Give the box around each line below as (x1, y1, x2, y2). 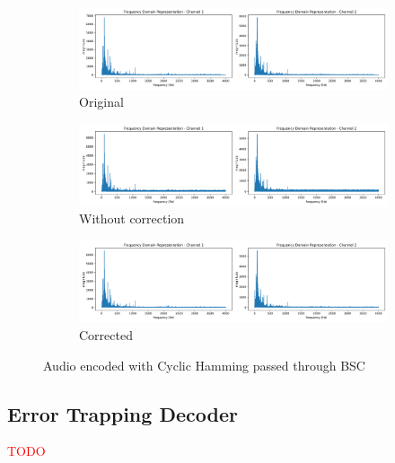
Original (79, 92, 124, 111)
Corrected (79, 326, 133, 345)
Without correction (79, 209, 185, 228)
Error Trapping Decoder (7, 399, 238, 427)
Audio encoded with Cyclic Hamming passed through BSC (43, 355, 365, 374)
